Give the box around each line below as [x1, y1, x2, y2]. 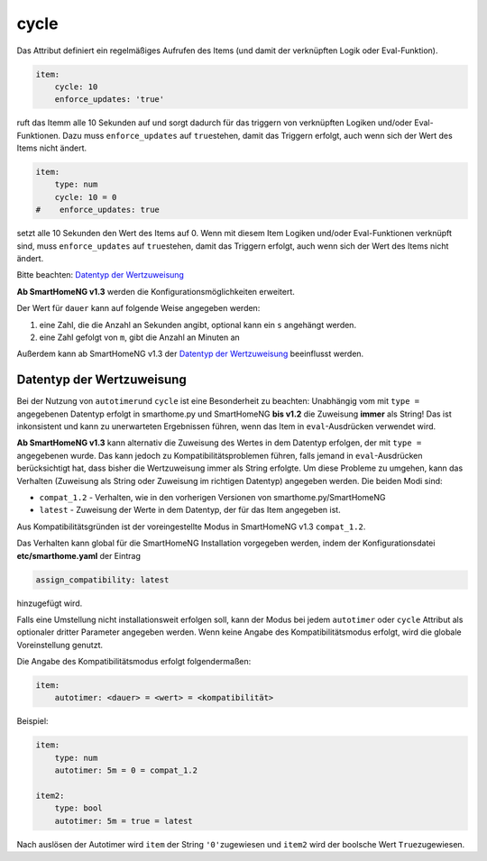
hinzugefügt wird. [16, 598, 83, 609]
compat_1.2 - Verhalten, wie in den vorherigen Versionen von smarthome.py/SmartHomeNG [39, 491, 386, 502]
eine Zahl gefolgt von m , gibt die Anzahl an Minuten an [39, 332, 241, 343]
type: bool [54, 803, 103, 813]
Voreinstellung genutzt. [16, 639, 104, 650]
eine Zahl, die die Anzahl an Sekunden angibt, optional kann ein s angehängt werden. [39, 319, 356, 330]
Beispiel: [16, 716, 49, 727]
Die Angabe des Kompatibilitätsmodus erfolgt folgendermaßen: [16, 656, 252, 667]
